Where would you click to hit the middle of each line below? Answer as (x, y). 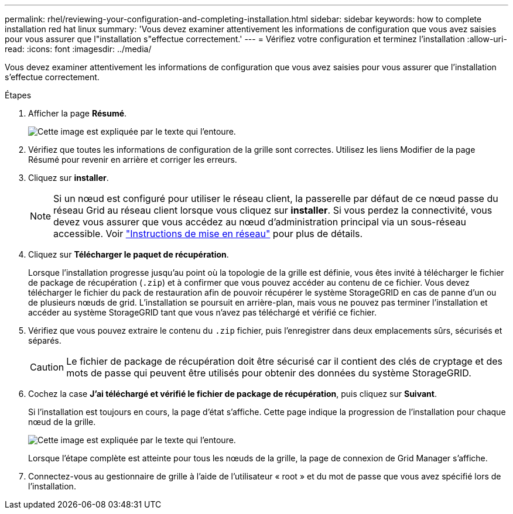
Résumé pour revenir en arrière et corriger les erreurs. (133, 160)
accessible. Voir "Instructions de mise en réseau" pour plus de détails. (208, 234)
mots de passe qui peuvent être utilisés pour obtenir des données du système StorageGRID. (269, 373)
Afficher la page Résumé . (78, 113)
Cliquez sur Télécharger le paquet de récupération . (129, 254)
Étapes (18, 95)
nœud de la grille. (62, 422)
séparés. (45, 340)
